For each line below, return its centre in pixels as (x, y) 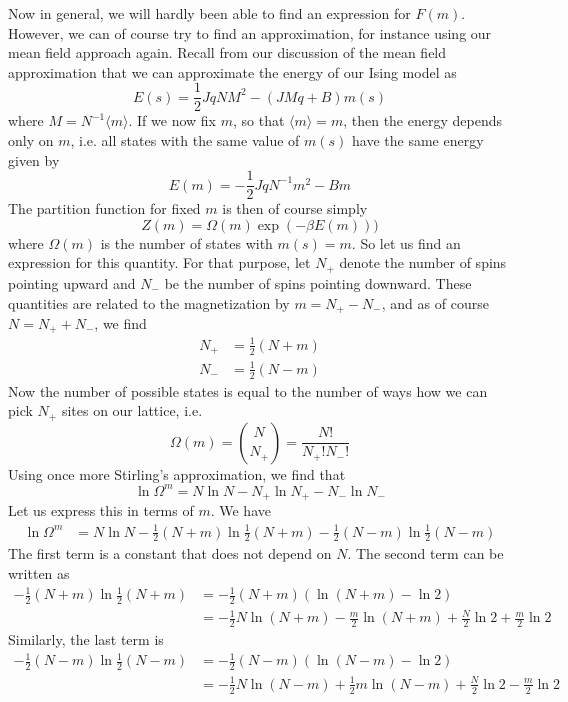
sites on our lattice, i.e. (132, 410)
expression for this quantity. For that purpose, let (159, 262)
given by (34, 159)
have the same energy (418, 140)
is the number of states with (186, 242)
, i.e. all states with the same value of (185, 140)
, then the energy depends (422, 120)
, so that (258, 120)
